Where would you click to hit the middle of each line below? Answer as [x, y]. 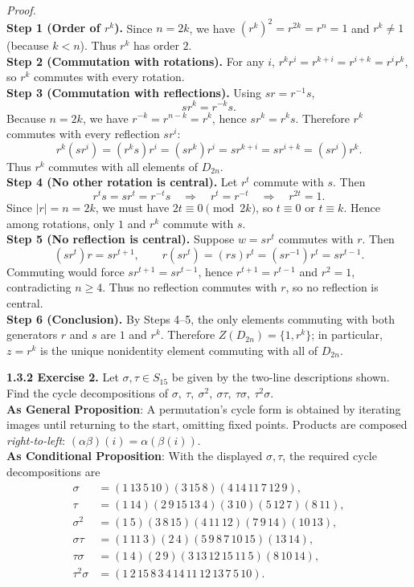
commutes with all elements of [123, 166]
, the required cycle [330, 456]
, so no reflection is [332, 287]
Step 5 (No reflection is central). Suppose [121, 239]
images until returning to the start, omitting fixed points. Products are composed [207, 424]
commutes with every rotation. [109, 77]
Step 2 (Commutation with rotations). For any [135, 61]
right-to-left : [36, 440]
